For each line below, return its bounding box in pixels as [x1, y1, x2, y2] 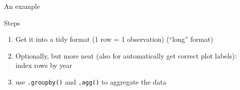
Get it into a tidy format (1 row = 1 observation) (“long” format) [15, 34, 213, 44]
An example [4, 1, 40, 11]
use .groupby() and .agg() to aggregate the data [15, 76, 166, 87]
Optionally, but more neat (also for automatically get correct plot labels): [15, 50, 237, 60]
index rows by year [15, 60, 73, 70]
